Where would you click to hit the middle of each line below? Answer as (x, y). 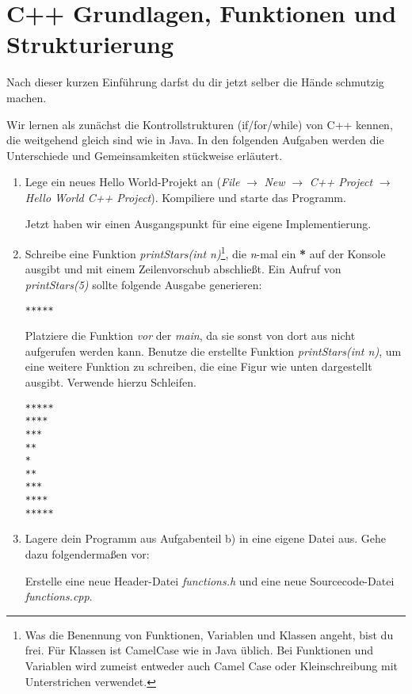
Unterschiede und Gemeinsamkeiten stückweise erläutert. (145, 155)
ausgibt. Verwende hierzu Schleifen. (111, 381)
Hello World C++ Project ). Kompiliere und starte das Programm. (185, 197)
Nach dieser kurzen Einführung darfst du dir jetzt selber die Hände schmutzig (195, 82)
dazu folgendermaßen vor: (87, 554)
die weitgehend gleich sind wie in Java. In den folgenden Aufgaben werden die (195, 140)
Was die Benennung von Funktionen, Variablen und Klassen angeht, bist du (209, 634)
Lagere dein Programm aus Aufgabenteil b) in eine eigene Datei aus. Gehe (205, 538)
